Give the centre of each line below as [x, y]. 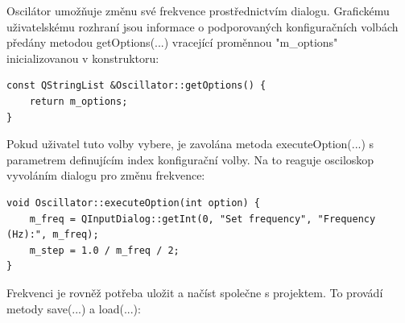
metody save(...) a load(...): [74, 308]
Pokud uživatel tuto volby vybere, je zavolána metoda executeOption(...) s [190, 144]
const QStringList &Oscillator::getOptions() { [136, 86]
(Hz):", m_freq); [53, 235]
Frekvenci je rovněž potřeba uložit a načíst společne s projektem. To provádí [195, 292]
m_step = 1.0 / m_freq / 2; [104, 250]
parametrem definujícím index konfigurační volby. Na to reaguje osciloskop [190, 159]
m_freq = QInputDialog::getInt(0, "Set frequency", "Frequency [202, 219]
